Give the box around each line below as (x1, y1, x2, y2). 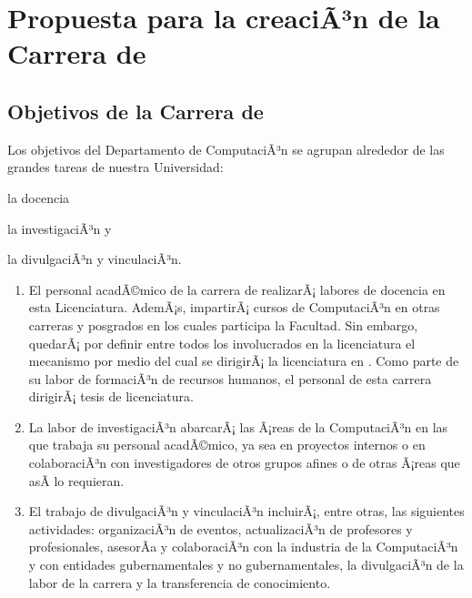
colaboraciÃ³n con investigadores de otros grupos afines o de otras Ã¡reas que (28, 453, 460, 472)
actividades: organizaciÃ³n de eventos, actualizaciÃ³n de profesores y (28, 519, 413, 538)
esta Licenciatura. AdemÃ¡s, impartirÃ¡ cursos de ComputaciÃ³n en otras (28, 298, 440, 317)
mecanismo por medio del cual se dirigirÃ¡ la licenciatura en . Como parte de (28, 351, 459, 370)
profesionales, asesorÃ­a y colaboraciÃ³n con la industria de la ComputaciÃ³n (28, 537, 458, 556)
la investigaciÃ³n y (7, 218, 112, 238)
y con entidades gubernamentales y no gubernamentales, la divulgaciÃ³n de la (28, 555, 464, 574)
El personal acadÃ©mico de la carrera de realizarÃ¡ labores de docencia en (28, 279, 446, 299)
